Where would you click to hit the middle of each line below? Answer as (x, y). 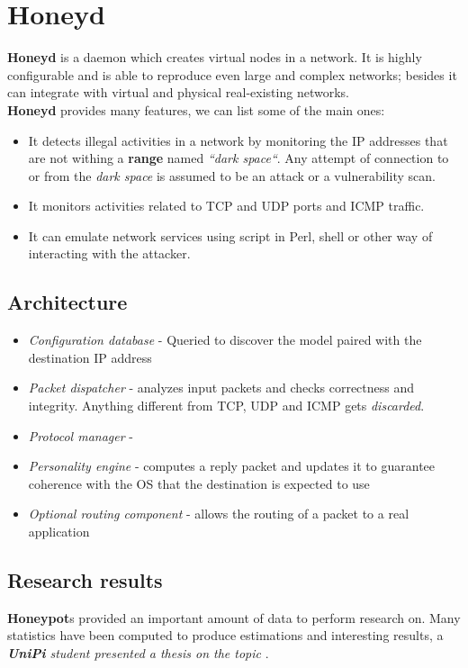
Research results (85, 580)
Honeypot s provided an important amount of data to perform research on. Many (234, 617)
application (59, 532)
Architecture (67, 302)
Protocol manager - (81, 435)
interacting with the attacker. (109, 253)
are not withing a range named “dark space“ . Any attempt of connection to (238, 158)
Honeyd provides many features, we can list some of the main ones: (196, 109)
